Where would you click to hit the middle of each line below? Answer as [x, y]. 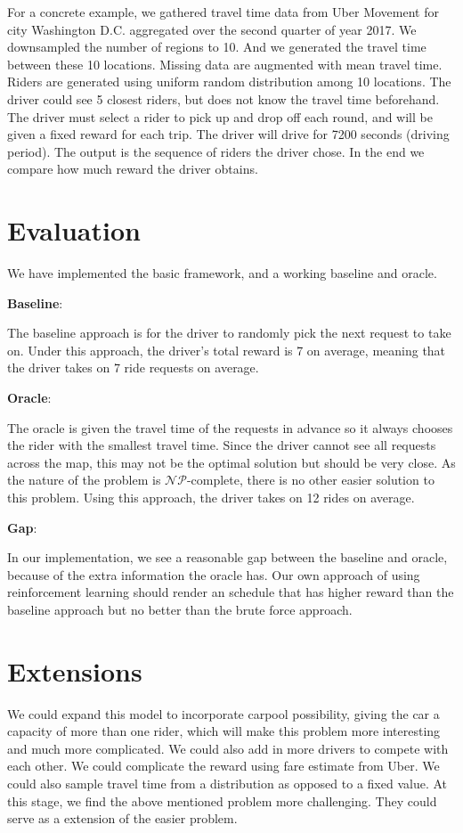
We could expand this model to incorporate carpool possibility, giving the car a [223, 713]
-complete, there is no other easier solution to [310, 480]
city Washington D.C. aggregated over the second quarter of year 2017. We [212, 29]
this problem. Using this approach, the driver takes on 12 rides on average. [211, 497]
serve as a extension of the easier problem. [122, 818]
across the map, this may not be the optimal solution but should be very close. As [231, 462]
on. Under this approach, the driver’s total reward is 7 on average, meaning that [227, 350]
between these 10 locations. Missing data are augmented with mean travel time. [225, 64]
